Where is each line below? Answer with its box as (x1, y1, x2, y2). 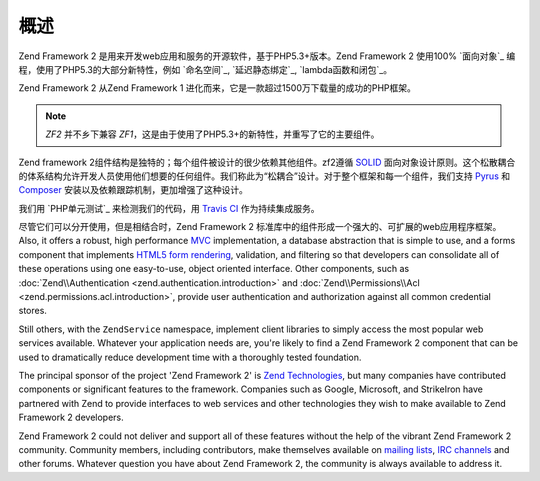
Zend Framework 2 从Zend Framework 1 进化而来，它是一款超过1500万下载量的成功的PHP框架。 (18, 82, 417, 94)
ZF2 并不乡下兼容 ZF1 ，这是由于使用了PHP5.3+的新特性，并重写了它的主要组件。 (45, 128, 380, 140)
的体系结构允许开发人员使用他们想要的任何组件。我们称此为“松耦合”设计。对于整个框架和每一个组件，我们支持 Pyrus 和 (18, 170, 510, 182)
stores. (18, 305, 47, 317)
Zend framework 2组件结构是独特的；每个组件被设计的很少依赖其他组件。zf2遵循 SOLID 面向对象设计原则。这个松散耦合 (18, 156, 516, 168)
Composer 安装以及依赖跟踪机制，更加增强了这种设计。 (18, 184, 249, 196)
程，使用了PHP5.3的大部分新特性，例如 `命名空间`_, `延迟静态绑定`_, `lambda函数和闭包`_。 (18, 63, 393, 75)
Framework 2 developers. (18, 411, 124, 424)
